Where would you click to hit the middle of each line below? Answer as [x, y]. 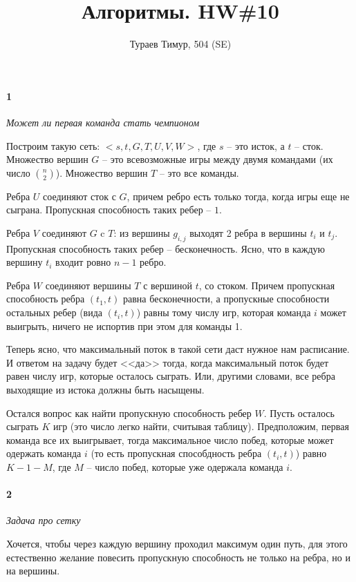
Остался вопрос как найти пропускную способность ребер [129, 413]
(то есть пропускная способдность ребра [176, 453]
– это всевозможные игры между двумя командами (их [218, 159]
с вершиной [168, 285]
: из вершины [142, 232]
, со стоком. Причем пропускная [267, 285]
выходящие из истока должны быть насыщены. [105, 390]
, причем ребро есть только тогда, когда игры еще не [238, 196]
